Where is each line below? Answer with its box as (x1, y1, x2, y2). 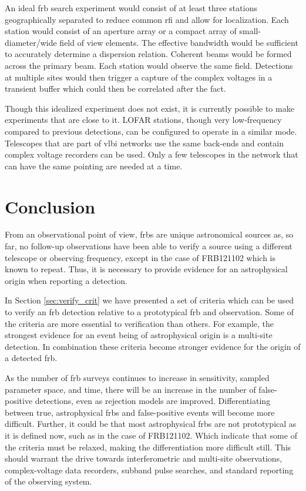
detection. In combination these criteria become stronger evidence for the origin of (5, 340, 301, 352)
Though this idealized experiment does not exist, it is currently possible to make (5, 102, 294, 114)
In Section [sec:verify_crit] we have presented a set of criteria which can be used (5, 294, 294, 306)
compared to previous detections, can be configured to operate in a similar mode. (5, 125, 297, 137)
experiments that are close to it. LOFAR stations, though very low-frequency (5, 113, 282, 126)
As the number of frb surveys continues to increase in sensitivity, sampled (5, 371, 270, 383)
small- (239, 25, 261, 37)
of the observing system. (5, 475, 92, 487)
